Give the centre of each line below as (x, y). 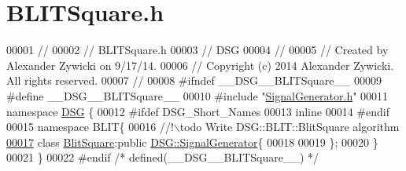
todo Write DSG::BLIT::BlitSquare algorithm (290, 127)
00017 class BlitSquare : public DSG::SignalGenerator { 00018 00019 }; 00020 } (192, 142)
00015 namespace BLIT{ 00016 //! (90, 127)
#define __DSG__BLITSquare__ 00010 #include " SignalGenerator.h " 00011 (197, 95)
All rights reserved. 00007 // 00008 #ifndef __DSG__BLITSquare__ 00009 (194, 80)
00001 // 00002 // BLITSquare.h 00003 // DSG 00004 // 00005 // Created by (197, 50)
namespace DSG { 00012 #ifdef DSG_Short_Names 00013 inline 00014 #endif (198, 111)
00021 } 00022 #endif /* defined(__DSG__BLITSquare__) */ (163, 157)
